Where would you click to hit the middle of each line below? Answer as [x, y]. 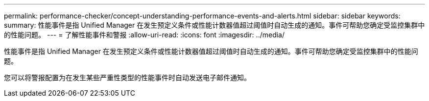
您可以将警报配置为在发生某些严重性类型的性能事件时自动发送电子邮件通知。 [127, 77]
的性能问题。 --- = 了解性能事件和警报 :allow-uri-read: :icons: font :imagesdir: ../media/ [144, 35]
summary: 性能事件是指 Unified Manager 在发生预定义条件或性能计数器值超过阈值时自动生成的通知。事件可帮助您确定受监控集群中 [214, 25]
